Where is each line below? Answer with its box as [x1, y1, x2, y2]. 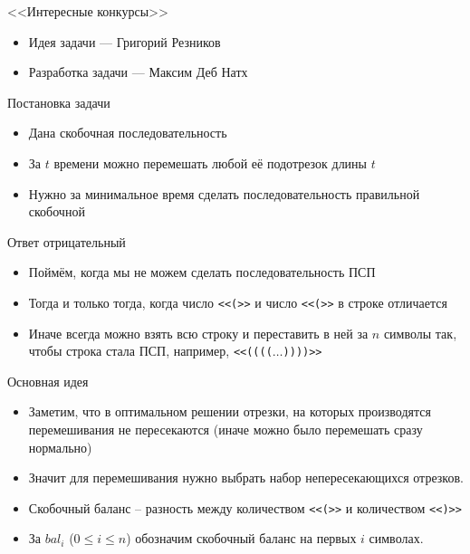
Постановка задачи [7, 92, 110, 111]
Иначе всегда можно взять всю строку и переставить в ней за [28, 323, 369, 342]
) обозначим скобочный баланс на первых [126, 529, 357, 548]
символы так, [383, 323, 457, 342]
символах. [369, 529, 424, 548]
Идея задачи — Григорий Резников [28, 32, 221, 51]
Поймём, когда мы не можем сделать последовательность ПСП [28, 263, 376, 282]
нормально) [28, 437, 92, 456]
